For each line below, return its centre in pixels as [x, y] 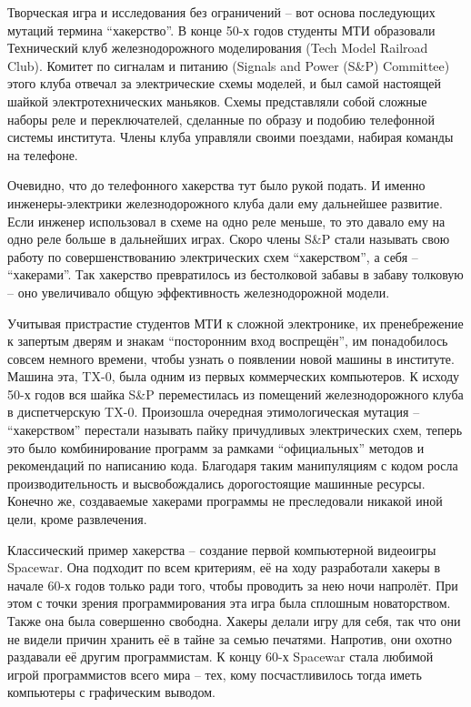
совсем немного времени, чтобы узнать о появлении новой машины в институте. [231, 358]
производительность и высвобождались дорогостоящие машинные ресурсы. [216, 483]
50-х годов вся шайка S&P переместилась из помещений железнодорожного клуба [235, 394]
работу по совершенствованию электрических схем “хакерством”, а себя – [213, 256]
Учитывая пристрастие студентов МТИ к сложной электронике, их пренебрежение [235, 323]
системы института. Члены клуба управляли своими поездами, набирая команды [230, 137]
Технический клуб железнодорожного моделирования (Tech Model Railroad [218, 48]
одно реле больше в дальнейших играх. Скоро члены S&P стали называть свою [229, 239]
